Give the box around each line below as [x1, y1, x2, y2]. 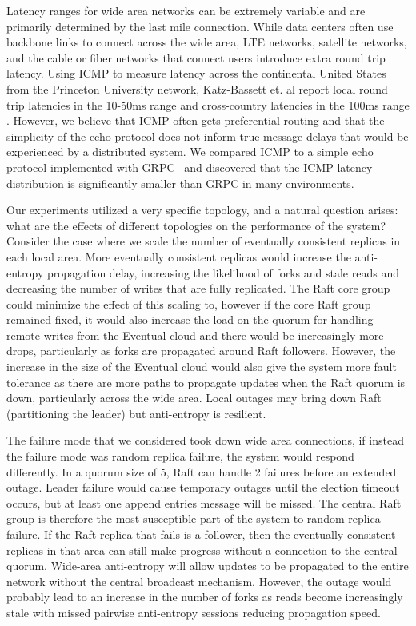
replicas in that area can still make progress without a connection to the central [6, 541, 398, 558]
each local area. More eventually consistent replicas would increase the [6, 248, 351, 265]
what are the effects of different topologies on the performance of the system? [6, 217, 386, 233]
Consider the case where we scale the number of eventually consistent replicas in [6, 233, 401, 249]
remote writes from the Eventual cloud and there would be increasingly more [6, 326, 384, 343]
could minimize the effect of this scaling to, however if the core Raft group [6, 295, 371, 312]
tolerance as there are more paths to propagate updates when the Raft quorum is [6, 373, 406, 390]
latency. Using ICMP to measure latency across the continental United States [6, 65, 386, 82]
